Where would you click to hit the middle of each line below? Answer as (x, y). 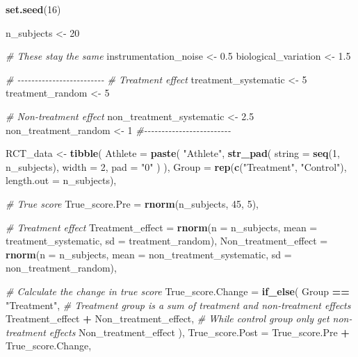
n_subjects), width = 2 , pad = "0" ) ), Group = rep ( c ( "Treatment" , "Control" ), (176, 166)
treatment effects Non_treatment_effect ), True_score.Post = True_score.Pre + (178, 332)
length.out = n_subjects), (61, 180)
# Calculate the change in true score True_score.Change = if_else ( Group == (178, 291)
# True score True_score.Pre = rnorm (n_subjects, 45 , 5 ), (132, 203)
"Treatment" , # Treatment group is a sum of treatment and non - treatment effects (178, 305)
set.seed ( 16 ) (33, 9)
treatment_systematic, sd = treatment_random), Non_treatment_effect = (167, 241)
